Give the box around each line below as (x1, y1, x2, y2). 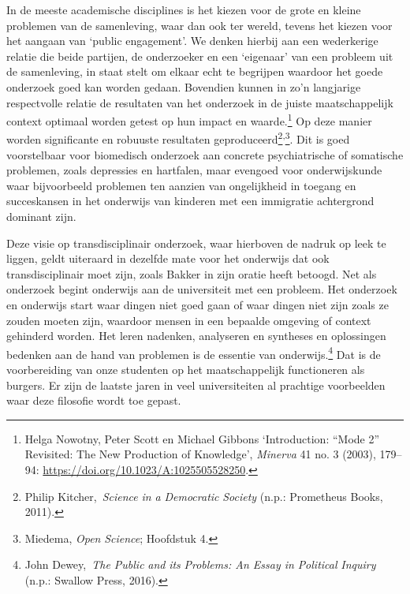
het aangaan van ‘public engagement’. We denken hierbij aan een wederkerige (6, 32, 378, 49)
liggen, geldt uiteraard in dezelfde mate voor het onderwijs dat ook (6, 250, 330, 267)
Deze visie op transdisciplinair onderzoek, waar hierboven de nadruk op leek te (6, 234, 386, 251)
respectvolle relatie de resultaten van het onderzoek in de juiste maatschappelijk (6, 94, 393, 110)
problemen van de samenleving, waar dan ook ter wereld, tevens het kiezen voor (6, 17, 393, 33)
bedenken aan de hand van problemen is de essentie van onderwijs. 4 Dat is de (6, 343, 381, 362)
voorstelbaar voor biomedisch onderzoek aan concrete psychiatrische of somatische (6, 146, 404, 163)
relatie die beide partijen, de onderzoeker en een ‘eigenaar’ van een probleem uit (6, 47, 393, 64)
